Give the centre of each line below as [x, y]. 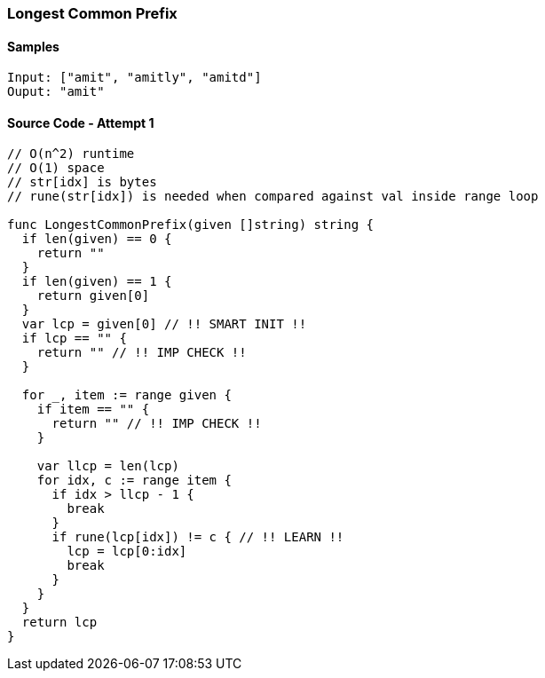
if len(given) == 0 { [97, 239]
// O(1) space [56, 168]
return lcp [59, 623]
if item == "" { [93, 410]
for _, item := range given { [126, 395]
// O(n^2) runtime [71, 154]
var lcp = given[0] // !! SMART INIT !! [164, 324]
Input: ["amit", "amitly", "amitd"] [134, 78]
